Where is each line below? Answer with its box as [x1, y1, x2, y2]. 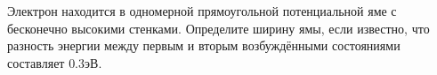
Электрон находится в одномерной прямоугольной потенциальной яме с [7, 2, 397, 19]
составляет [7, 53, 65, 71]
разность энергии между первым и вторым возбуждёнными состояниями [7, 36, 401, 55]
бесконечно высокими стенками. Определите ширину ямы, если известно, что [7, 19, 430, 37]
